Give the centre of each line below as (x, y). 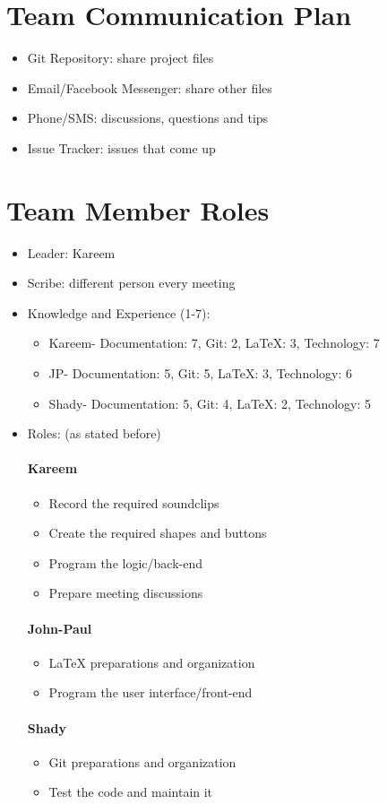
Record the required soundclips (134, 502)
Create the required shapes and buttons (158, 533)
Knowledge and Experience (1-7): (119, 312)
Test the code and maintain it (131, 792)
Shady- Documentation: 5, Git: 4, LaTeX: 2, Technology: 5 (210, 403)
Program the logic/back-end (125, 562)
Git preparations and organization (142, 761)
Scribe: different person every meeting (131, 283)
